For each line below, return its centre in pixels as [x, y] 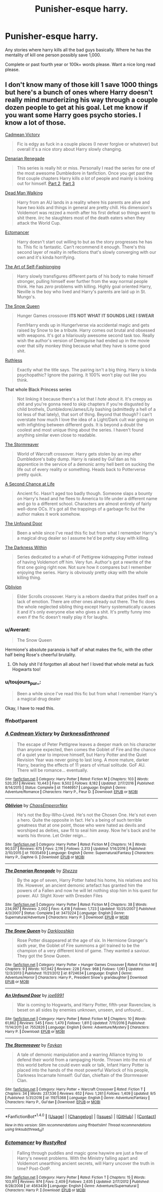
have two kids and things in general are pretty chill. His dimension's [84, 207]
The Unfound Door [24, 523]
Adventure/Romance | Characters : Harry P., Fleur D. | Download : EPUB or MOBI [72, 792]
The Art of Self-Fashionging [33, 266]
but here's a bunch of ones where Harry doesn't [79, 93]
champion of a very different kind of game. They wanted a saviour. [83, 950]
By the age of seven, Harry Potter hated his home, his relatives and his [87, 880]
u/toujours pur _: [23, 682]
